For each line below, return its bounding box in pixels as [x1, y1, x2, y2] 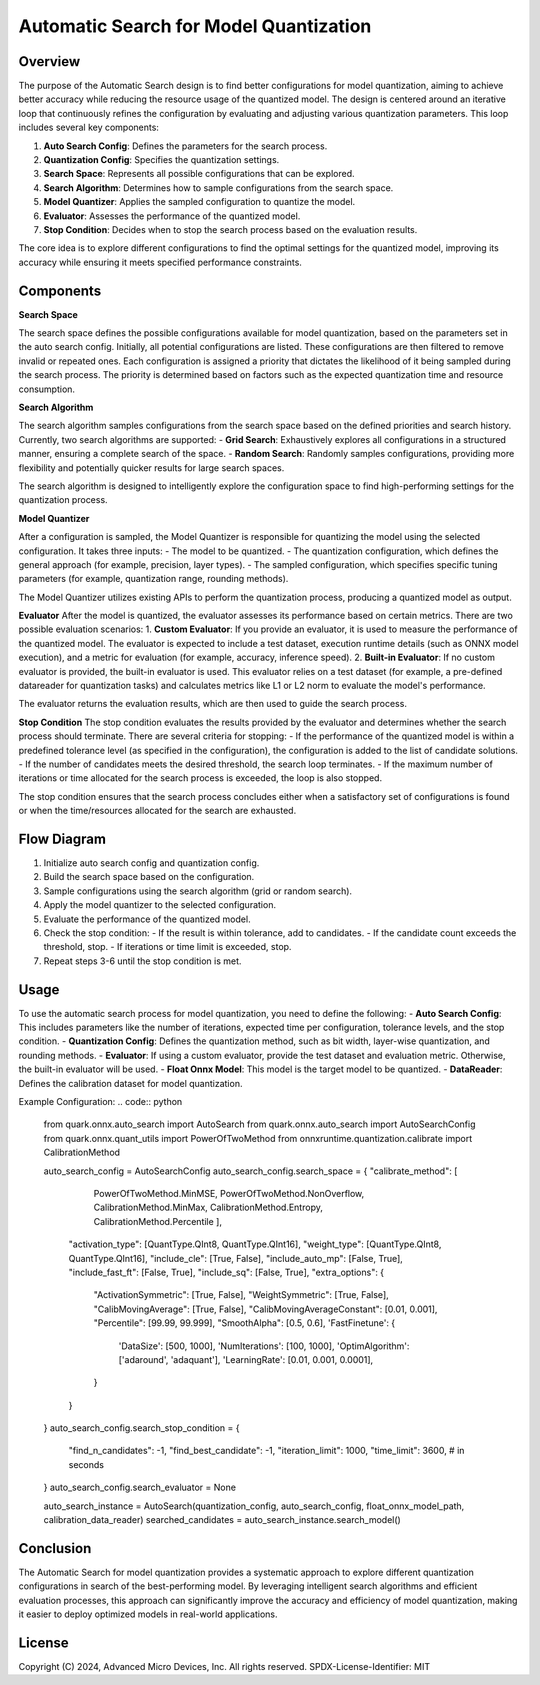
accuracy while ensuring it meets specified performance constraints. [18, 256, 302, 268]
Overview [18, 53, 81, 70]
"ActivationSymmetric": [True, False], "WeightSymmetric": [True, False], [93, 1289, 389, 1301]
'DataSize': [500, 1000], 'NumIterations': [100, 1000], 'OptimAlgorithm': [118, 1340, 410, 1352]
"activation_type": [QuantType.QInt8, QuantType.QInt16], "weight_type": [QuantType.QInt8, [68, 1238, 442, 1250]
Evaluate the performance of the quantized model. [43, 913, 251, 925]
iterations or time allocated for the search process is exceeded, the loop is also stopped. [18, 772, 383, 784]
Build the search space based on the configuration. [43, 871, 255, 883]
